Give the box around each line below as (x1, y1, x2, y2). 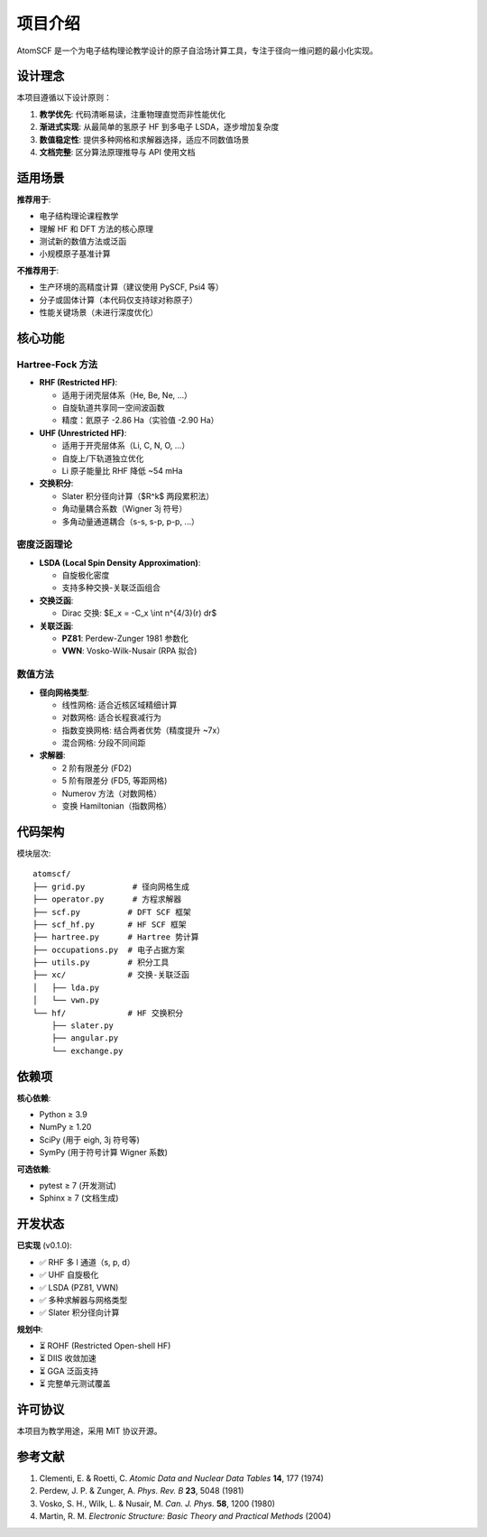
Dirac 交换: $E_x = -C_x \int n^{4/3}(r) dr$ (61, 607, 217, 618)
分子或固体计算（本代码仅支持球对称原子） (39, 294, 198, 305)
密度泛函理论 (16, 538, 73, 551)
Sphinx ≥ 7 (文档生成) (39, 1192, 119, 1204)
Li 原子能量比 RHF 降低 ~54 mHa (61, 465, 183, 476)
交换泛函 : (39, 595, 74, 606)
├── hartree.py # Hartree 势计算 (32, 932, 199, 942)
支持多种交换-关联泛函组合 (61, 582, 161, 593)
